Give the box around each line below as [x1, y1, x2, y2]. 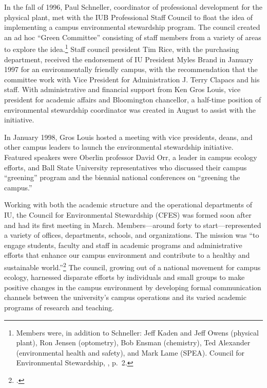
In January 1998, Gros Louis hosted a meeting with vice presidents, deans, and [4, 131, 253, 142]
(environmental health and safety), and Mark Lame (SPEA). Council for [16, 347, 244, 358]
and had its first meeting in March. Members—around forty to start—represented [4, 219, 261, 230]
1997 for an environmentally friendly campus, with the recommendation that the [4, 64, 258, 75]
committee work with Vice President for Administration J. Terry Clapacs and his [4, 74, 260, 84]
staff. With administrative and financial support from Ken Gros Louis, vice [4, 84, 241, 95]
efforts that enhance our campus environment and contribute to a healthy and [4, 250, 250, 260]
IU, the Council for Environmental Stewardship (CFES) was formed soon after [4, 209, 252, 220]
